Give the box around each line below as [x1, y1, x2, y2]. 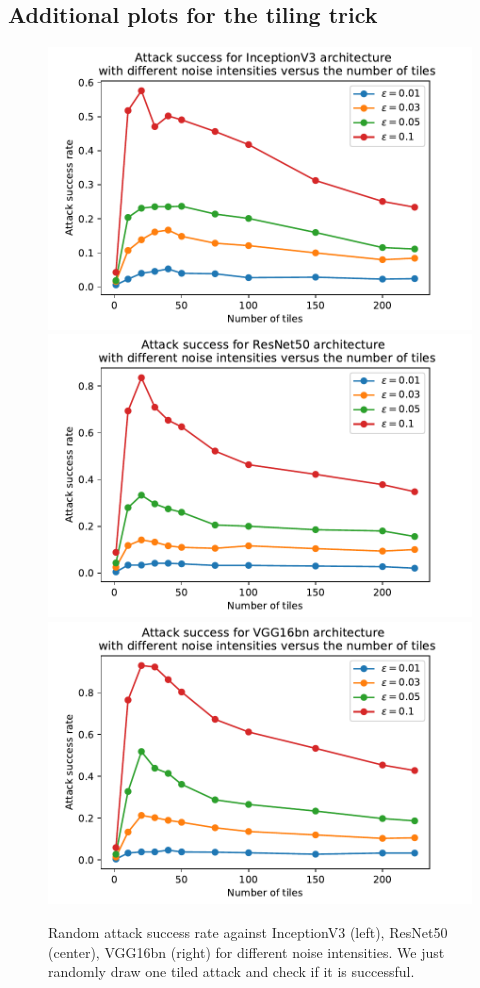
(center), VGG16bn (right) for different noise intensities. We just [48, 941, 445, 962]
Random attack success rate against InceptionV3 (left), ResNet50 [48, 921, 448, 942]
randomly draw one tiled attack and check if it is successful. [48, 961, 415, 982]
